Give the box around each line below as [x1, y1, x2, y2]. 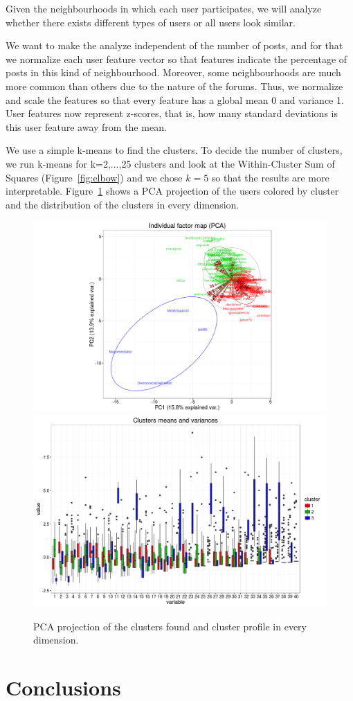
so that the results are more [211, 170, 329, 184]
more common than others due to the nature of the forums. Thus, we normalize [6, 78, 343, 93]
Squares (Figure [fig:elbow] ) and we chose [6, 170, 183, 184]
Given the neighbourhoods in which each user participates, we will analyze [6, 1, 322, 15]
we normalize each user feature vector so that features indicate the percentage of [6, 51, 347, 66]
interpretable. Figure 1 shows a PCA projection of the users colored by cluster [6, 184, 339, 198]
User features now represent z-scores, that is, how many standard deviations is [6, 106, 338, 121]
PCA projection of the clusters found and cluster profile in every [33, 619, 307, 633]
